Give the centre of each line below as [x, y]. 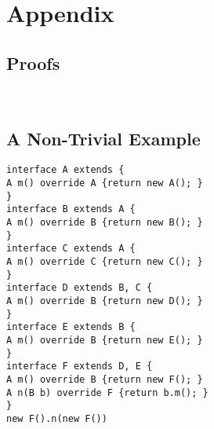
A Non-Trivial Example [103, 138]
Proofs [33, 62]
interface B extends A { [71, 209]
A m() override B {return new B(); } [105, 222]
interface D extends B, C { [80, 288]
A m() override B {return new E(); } [105, 340]
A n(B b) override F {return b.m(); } [107, 392]
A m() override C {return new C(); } [105, 261]
